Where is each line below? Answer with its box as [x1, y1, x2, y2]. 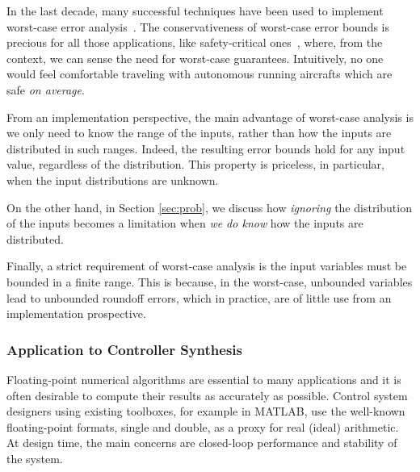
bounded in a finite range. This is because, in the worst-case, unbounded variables [6, 273, 413, 290]
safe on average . [6, 81, 85, 98]
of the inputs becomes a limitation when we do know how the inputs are [6, 215, 363, 232]
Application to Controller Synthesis [6, 339, 242, 359]
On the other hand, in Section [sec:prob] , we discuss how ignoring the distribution [6, 198, 412, 215]
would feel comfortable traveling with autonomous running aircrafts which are [6, 65, 393, 82]
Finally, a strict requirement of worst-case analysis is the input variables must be [6, 257, 407, 274]
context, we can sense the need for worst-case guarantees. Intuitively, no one [6, 49, 384, 66]
